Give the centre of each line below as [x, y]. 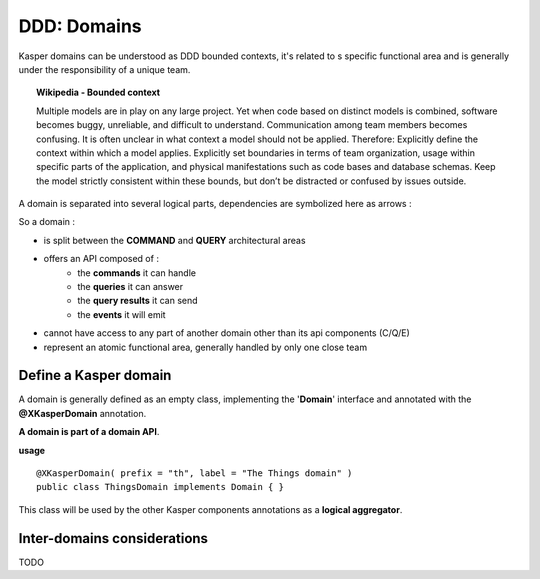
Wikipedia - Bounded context [98, 92]
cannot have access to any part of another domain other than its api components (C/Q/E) [226, 333]
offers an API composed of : [101, 259]
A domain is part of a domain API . [89, 432]
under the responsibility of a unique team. [104, 69]
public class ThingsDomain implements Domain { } [160, 487]
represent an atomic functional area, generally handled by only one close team [205, 347]
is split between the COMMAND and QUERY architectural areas [174, 240]
